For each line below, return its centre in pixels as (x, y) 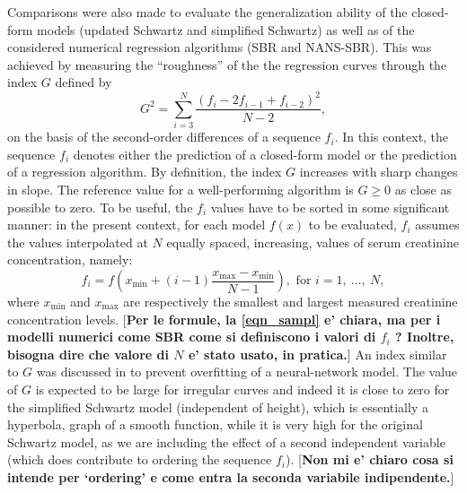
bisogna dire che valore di (88, 354)
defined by (84, 82)
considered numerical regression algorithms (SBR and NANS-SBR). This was (220, 47)
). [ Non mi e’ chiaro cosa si (369, 459)
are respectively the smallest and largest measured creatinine (291, 302)
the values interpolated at (78, 242)
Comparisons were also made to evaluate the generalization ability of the (207, 12)
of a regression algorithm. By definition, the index (145, 172)
